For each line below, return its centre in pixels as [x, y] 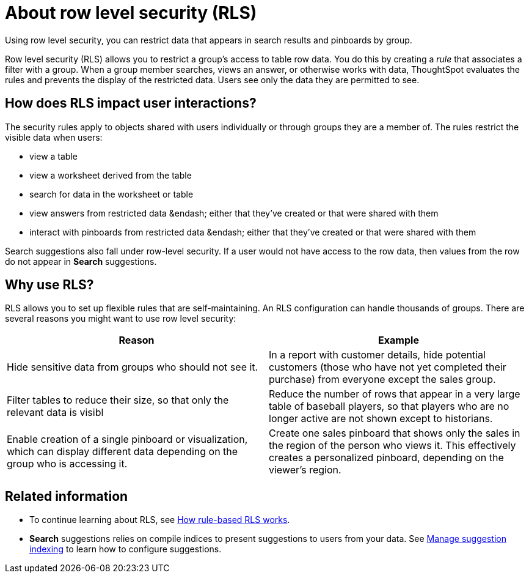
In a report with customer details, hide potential [377, 355]
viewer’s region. [305, 470]
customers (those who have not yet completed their [388, 367]
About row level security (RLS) [131, 13]
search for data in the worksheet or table [111, 194]
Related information [67, 496]
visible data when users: [54, 137]
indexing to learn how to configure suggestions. [126, 549]
